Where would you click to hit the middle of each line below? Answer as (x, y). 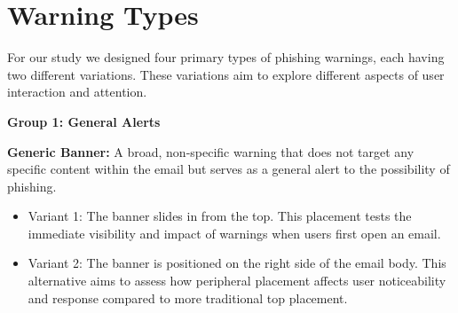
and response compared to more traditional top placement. (188, 297)
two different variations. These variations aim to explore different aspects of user (226, 74)
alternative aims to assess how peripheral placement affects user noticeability (237, 281)
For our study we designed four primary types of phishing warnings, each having (226, 57)
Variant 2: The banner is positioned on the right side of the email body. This (237, 263)
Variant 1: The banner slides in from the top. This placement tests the (220, 216)
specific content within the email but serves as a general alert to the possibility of (229, 169)
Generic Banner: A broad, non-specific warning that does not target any (211, 151)
